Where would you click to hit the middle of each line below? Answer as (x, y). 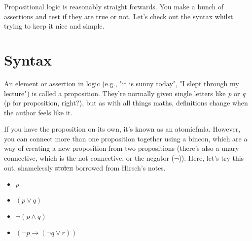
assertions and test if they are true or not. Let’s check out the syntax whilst (119, 16)
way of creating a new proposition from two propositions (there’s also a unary (122, 148)
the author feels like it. (38, 112)
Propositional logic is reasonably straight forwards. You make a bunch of (114, 6)
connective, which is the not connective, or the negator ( (89, 158)
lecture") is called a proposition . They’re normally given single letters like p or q (125, 93)
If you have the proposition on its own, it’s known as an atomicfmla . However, (122, 129)
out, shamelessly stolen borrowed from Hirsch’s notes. (85, 167)
